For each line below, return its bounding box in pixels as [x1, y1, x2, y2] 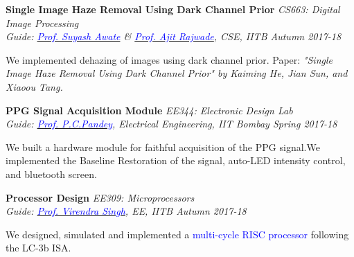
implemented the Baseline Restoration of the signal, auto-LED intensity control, [6, 153, 346, 168]
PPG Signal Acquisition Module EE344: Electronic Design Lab [6, 103, 293, 117]
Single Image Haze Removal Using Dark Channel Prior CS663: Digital [6, 2, 340, 16]
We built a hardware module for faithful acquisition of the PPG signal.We [6, 139, 320, 154]
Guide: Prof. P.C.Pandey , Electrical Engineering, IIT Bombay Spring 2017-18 [6, 116, 337, 131]
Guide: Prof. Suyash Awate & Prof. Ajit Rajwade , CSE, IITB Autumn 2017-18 [6, 29, 342, 44]
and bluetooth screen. [6, 166, 97, 181]
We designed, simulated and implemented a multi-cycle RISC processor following [6, 227, 349, 241]
